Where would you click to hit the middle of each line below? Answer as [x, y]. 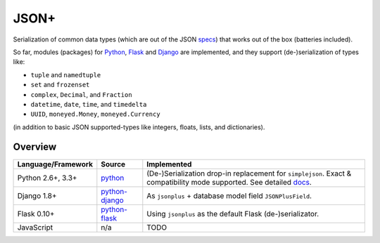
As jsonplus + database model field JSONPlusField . [229, 195]
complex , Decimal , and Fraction [82, 94]
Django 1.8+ [37, 195]
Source [113, 164]
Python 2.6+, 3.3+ [47, 178]
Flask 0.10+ [36, 214]
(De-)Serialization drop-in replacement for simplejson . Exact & [249, 173]
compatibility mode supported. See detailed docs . [229, 182]
